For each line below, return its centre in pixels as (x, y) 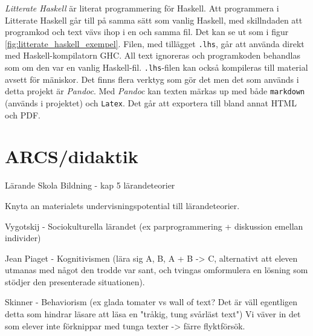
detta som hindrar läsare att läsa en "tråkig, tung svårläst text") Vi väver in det (153, 314)
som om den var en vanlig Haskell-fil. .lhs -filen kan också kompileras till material (156, 67)
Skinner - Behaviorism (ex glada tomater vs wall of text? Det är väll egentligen (151, 302)
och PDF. (23, 115)
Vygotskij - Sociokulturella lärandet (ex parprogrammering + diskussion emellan (154, 226)
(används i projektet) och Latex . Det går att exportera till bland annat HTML (151, 102)
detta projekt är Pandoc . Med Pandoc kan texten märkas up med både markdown (155, 91)
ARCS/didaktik (72, 156)
